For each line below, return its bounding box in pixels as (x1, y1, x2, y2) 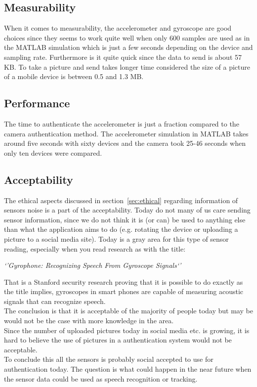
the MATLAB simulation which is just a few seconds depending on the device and (4, 42, 253, 52)
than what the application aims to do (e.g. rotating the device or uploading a (4, 224, 238, 234)
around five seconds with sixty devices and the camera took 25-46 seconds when (4, 138, 246, 148)
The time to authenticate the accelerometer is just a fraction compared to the (4, 118, 239, 129)
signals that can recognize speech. (4, 296, 106, 306)
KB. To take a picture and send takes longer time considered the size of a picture (4, 61, 250, 72)
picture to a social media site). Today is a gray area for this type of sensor (4, 233, 229, 244)
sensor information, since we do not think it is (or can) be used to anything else (4, 214, 246, 224)
